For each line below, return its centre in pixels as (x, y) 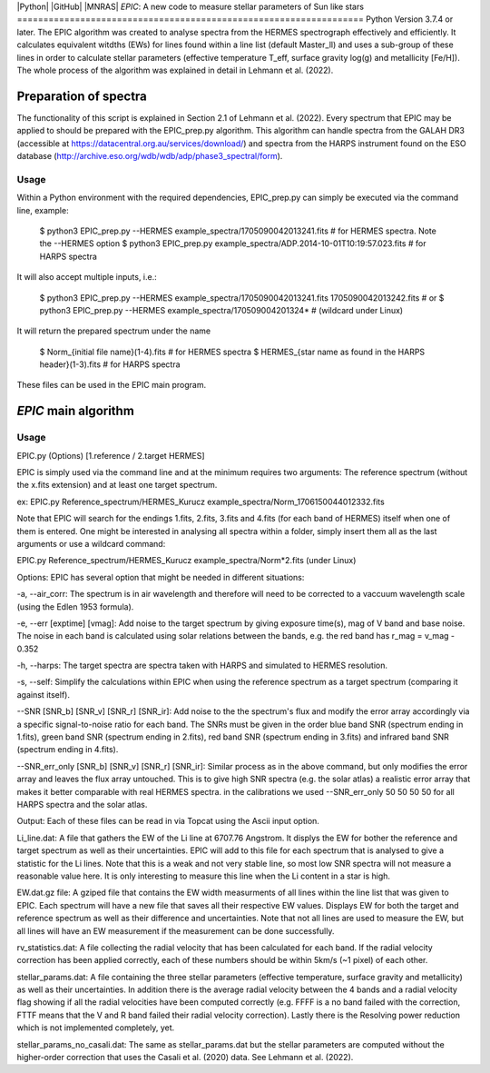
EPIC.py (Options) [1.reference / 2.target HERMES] (111, 455)
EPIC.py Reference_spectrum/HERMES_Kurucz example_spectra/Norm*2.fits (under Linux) (186, 561)
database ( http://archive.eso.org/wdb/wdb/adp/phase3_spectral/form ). (150, 156)
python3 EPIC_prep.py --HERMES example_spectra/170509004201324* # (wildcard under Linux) (221, 310)
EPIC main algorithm (76, 411)
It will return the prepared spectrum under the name (114, 331)
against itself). (43, 694)
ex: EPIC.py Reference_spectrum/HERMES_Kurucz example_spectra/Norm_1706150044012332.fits (201, 502)
